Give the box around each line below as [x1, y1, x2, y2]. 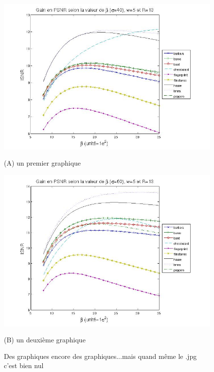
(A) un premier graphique [4, 158, 81, 168]
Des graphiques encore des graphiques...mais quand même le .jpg [4, 351, 197, 361]
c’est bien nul [4, 360, 44, 371]
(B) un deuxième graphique [4, 335, 86, 345]
